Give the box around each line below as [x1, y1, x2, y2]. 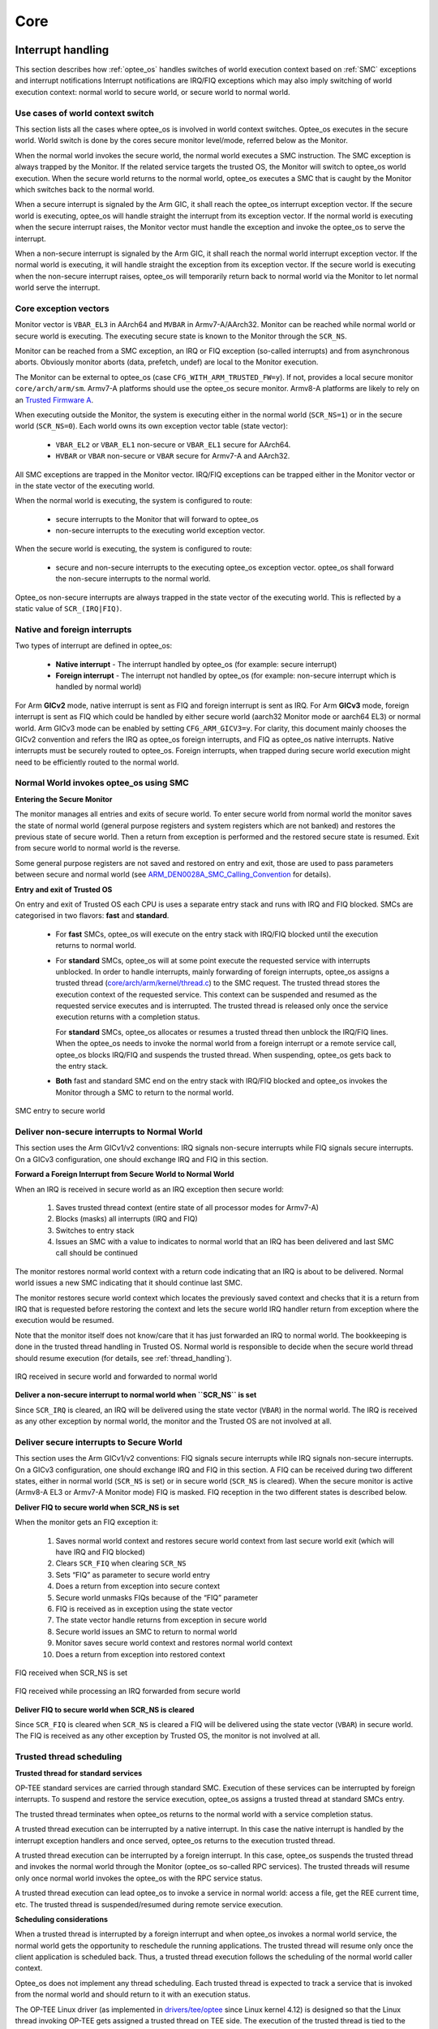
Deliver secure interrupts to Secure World [15, 1437, 182, 1448]
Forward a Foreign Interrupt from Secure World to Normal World [15, 1170, 234, 1179]
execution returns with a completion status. [55, 1012, 200, 1022]
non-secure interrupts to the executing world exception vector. [55, 526, 265, 536]
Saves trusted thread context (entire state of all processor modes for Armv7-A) [55, 1202, 320, 1213]
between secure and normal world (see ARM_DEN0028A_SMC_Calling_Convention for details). [15, 869, 332, 880]
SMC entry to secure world [15, 1106, 105, 1116]
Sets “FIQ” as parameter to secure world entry [55, 1570, 211, 1579]
